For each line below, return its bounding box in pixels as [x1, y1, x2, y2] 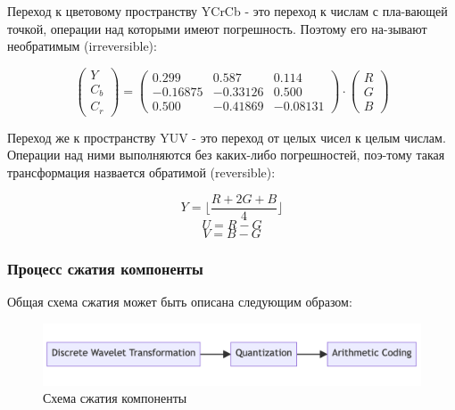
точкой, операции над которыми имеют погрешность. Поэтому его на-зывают [7, 19, 427, 37]
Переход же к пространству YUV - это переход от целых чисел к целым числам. [7, 127, 446, 146]
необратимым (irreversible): [7, 37, 157, 55]
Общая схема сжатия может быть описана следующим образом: [7, 291, 352, 310]
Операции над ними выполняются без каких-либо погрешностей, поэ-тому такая [7, 145, 445, 164]
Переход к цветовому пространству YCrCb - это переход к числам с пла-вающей [7, 2, 448, 20]
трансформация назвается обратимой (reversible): [7, 163, 276, 182]
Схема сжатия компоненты [43, 389, 187, 407]
